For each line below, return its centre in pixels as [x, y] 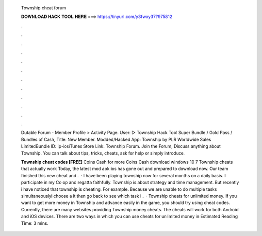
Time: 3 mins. [35, 223]
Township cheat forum [44, 8]
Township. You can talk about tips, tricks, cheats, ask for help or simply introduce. [103, 153]
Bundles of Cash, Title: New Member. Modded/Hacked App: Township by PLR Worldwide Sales [116, 139]
